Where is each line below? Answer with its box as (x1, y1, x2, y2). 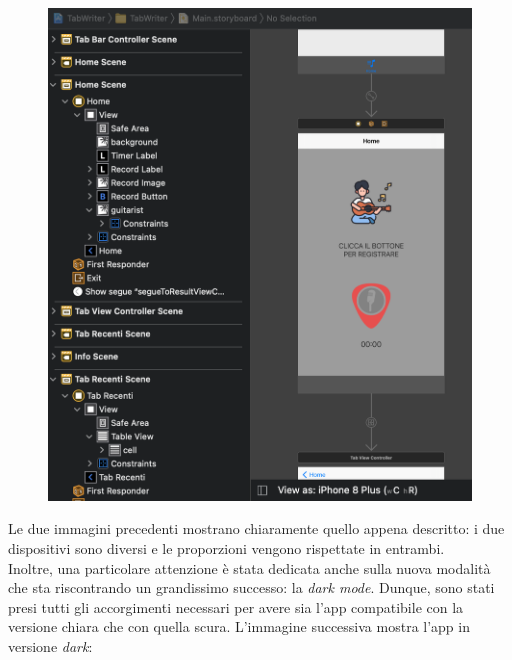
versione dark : (8, 635, 93, 656)
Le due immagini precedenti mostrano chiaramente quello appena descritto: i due (8, 518, 505, 539)
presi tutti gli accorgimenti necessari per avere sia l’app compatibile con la (8, 596, 464, 617)
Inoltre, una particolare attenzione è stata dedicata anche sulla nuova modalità (8, 557, 491, 578)
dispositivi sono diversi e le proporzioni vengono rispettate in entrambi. (8, 538, 445, 558)
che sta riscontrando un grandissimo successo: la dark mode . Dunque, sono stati (8, 577, 495, 598)
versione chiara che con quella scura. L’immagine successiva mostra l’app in (8, 616, 470, 637)
